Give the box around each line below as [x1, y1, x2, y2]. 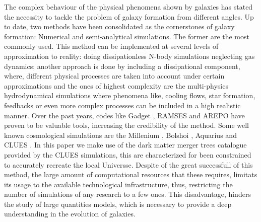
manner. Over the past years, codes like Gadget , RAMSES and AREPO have [4, 110, 245, 120]
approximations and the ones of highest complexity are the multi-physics [4, 80, 228, 91]
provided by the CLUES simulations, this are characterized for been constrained [4, 149, 251, 160]
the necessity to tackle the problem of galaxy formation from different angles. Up [4, 11, 254, 22]
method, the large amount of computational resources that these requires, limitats [4, 169, 257, 180]
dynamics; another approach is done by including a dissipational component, [4, 60, 240, 71]
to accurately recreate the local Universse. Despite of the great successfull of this [4, 159, 253, 170]
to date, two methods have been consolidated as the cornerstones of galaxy [4, 21, 235, 32]
